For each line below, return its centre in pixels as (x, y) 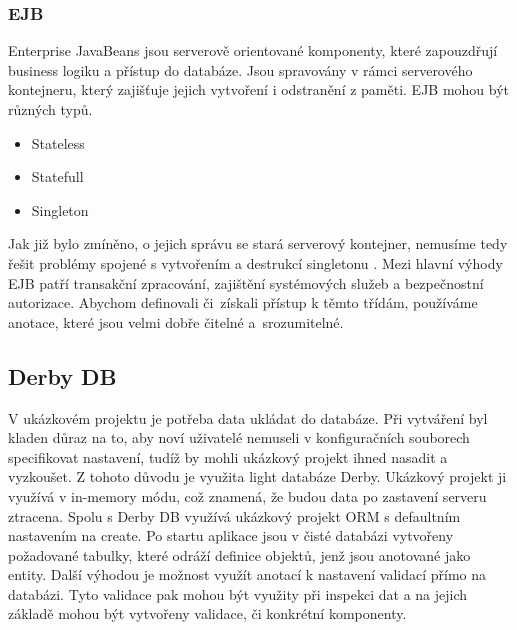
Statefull (57, 176)
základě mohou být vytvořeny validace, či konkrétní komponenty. (207, 613)
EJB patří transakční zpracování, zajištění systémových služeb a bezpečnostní (246, 282)
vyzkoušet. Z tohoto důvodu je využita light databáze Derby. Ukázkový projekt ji (257, 476)
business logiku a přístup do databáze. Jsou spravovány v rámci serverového (240, 69)
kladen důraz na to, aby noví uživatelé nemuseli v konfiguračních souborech (239, 437)
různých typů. (50, 109)
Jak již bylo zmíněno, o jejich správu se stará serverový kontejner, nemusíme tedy (258, 243)
